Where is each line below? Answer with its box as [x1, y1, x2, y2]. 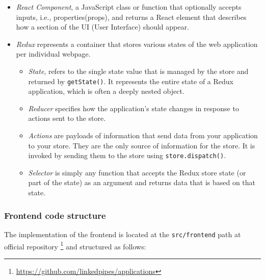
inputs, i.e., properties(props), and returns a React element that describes [16, 11, 247, 22]
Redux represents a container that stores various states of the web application [16, 38, 258, 49]
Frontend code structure [4, 209, 106, 221]
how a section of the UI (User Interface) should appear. [16, 21, 189, 32]
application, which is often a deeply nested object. [28, 86, 184, 96]
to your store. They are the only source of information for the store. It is [28, 140, 255, 150]
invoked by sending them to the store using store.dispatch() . [28, 150, 226, 161]
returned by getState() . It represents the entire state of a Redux [28, 75, 233, 86]
